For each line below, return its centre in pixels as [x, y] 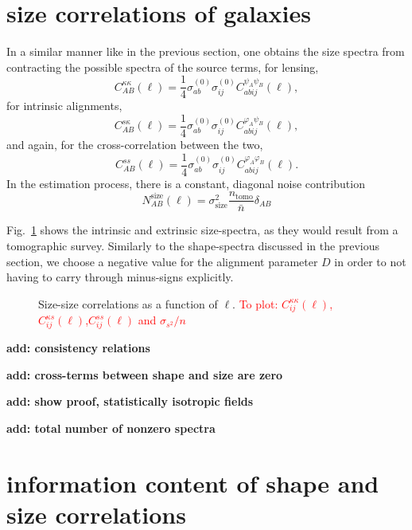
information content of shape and [193, 483]
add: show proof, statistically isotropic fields [130, 401]
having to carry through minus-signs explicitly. [120, 277]
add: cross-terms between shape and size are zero [145, 374]
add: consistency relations [78, 348]
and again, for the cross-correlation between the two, [135, 145]
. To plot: [255, 303]
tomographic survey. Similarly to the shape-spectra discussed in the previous [193, 245]
